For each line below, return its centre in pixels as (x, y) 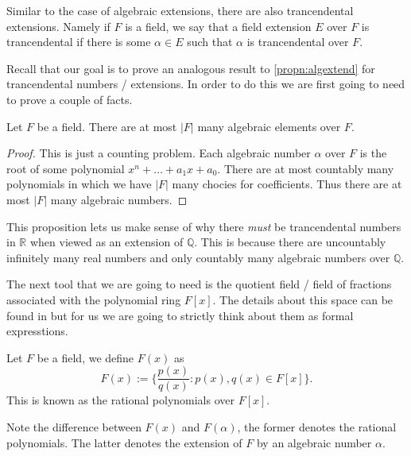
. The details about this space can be (303, 299)
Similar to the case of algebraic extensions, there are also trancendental (180, 10)
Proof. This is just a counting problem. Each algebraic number (159, 153)
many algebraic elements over (269, 126)
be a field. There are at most (107, 126)
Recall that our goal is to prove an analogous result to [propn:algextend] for (191, 68)
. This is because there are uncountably (290, 242)
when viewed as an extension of (107, 242)
